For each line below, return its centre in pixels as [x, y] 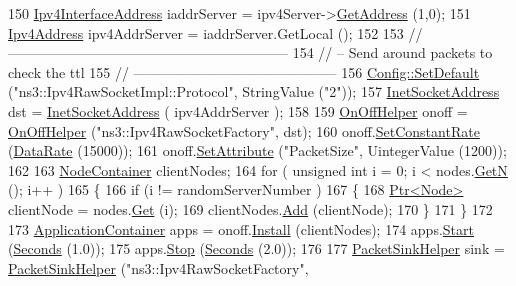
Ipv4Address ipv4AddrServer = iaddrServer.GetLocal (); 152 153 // [215, 32]
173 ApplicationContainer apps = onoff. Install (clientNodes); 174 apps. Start [241, 228]
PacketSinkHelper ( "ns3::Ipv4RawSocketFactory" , [158, 267]
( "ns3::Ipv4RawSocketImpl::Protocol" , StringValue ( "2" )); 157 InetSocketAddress [254, 91]
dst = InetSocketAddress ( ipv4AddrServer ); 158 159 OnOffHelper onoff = [238, 110]
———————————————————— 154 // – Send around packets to [250, 52]
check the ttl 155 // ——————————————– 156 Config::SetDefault [244, 71]
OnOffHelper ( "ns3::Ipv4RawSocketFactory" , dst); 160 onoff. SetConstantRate [244, 130]
